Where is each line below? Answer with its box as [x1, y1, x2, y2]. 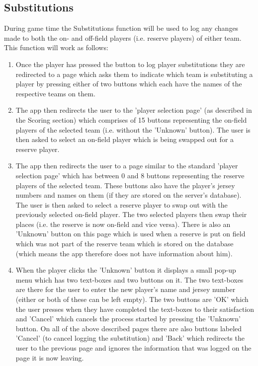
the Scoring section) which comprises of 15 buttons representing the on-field [15, 114, 247, 125]
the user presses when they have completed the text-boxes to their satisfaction [15, 303, 255, 314]
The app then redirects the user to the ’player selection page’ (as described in [15, 105, 252, 115]
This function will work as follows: [4, 42, 108, 53]
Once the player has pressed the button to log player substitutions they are [15, 59, 245, 69]
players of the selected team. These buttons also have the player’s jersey [15, 180, 235, 190]
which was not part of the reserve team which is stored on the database [15, 238, 234, 249]
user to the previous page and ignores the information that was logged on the [15, 343, 252, 353]
